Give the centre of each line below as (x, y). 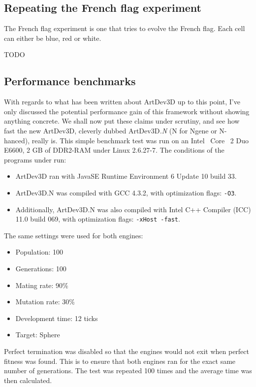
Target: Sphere (38, 335)
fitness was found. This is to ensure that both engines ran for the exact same (120, 361)
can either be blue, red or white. (53, 38)
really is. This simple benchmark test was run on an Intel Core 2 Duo (140, 140)
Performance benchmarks (70, 81)
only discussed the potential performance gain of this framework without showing (127, 111)
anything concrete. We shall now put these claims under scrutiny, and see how (122, 121)
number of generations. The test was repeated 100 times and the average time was (128, 371)
